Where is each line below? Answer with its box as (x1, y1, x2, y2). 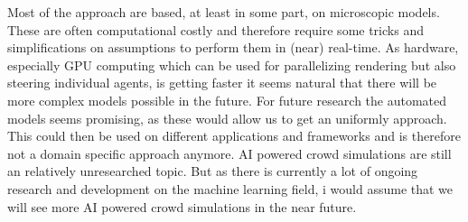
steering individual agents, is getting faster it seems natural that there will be (7, 73, 437, 92)
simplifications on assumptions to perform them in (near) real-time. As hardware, (7, 38, 459, 57)
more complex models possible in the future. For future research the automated (7, 90, 447, 109)
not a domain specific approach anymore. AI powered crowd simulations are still (7, 143, 452, 162)
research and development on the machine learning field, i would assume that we (7, 179, 454, 198)
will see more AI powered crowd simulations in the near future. (7, 197, 357, 216)
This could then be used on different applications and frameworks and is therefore (7, 126, 461, 145)
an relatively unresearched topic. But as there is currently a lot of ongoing (7, 162, 418, 180)
